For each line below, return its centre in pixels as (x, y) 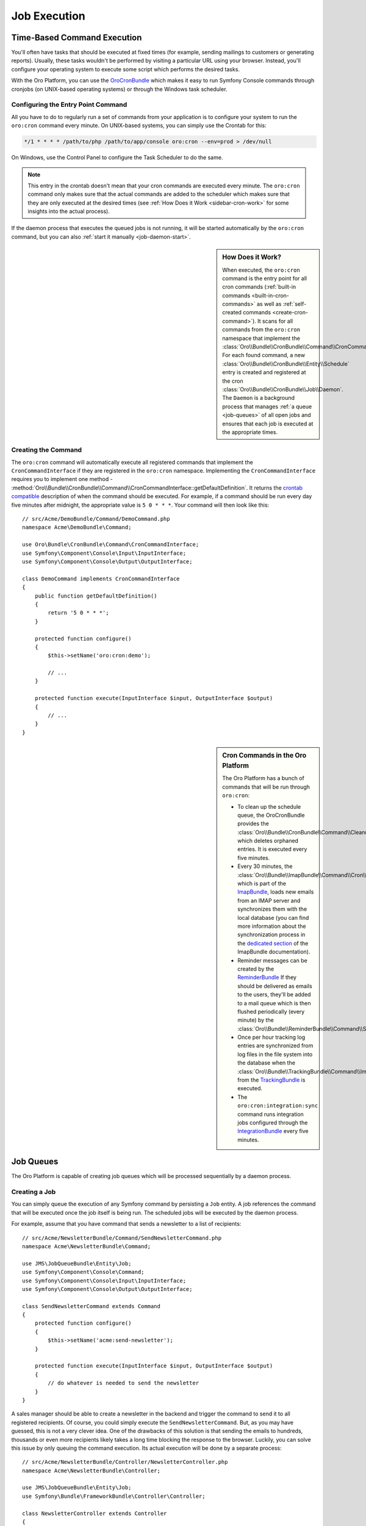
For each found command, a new (264, 355)
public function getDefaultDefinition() (96, 596)
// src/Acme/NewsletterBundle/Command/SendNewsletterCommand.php (122, 1238)
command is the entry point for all (265, 278)
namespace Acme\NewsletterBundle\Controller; (91, 1470)
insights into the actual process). (69, 211)
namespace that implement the (261, 338)
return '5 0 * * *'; (78, 613)
